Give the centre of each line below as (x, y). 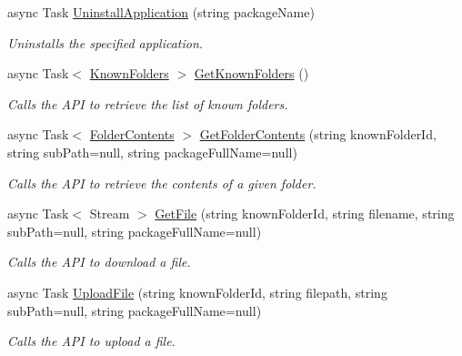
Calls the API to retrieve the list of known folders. (148, 103)
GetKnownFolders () (251, 73)
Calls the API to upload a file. (91, 341)
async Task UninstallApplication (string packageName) (161, 12)
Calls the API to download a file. (99, 262)
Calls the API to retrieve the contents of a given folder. (162, 183)
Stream (110, 214)
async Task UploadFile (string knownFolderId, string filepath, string (197, 292)
